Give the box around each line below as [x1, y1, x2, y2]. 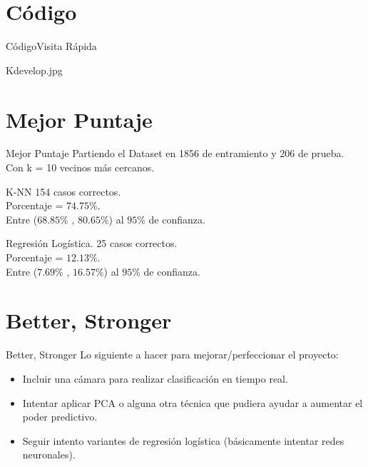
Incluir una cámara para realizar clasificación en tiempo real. [22, 371, 288, 386]
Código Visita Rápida [6, 39, 97, 54]
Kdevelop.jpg [6, 62, 63, 77]
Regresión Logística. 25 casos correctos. [6, 236, 178, 251]
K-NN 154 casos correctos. [6, 184, 121, 199]
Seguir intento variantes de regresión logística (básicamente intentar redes [22, 433, 344, 448]
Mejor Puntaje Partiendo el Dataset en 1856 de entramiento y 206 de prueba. [6, 146, 344, 161]
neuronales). [22, 447, 76, 462]
